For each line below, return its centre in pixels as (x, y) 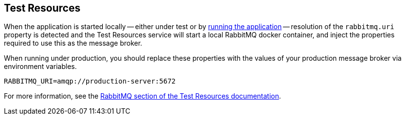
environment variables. (40, 67)
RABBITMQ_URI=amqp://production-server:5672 (90, 81)
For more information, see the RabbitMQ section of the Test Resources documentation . (143, 96)
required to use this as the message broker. (73, 43)
